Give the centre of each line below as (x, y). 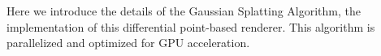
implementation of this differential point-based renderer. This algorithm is (191, 26)
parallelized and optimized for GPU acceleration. (128, 43)
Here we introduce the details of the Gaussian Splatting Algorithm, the (184, 11)
